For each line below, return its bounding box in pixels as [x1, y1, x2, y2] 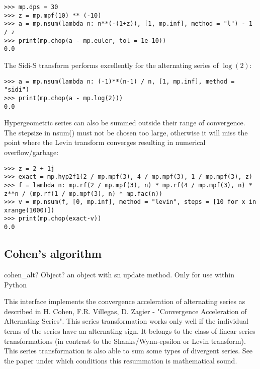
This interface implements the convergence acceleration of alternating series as [4, 296, 245, 307]
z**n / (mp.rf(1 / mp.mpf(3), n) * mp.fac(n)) [4, 190, 162, 197]
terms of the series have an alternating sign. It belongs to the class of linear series [4, 325, 255, 336]
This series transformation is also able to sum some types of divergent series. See [4, 345, 253, 356]
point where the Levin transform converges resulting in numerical [4, 137, 206, 147]
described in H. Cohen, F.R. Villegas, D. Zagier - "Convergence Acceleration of [4, 306, 247, 316]
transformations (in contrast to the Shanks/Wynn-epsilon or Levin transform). [4, 335, 246, 346]
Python [4, 279, 27, 289]
